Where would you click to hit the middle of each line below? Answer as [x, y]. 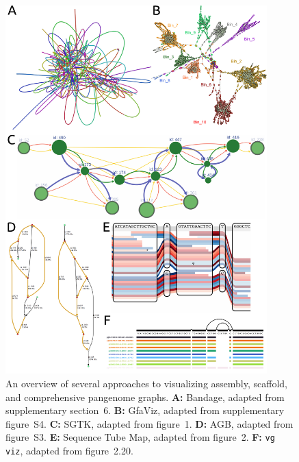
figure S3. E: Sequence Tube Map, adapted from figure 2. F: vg [140, 437]
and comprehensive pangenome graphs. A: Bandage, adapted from [145, 397]
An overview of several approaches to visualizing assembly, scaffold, [146, 384]
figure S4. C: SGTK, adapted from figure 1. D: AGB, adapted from [149, 423]
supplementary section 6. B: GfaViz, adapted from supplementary [145, 410]
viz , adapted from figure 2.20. [69, 451]
